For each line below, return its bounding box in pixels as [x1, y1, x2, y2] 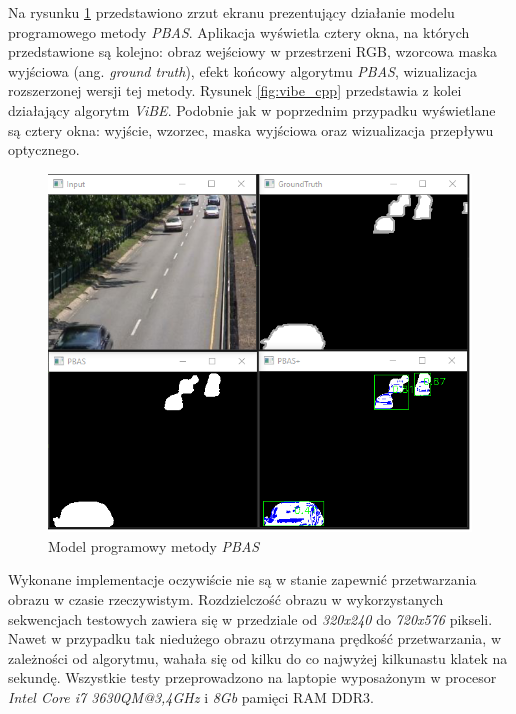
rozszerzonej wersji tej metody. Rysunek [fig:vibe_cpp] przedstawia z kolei [8, 80, 462, 101]
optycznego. [8, 139, 80, 160]
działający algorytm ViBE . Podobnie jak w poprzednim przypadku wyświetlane [8, 99, 496, 120]
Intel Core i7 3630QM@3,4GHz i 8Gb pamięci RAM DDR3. [8, 687, 375, 708]
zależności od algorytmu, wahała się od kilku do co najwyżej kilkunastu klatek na [8, 647, 508, 668]
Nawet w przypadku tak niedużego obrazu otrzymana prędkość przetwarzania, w [8, 628, 502, 649]
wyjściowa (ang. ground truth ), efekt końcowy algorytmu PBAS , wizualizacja [8, 60, 478, 81]
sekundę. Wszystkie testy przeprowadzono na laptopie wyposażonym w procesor [8, 667, 497, 688]
